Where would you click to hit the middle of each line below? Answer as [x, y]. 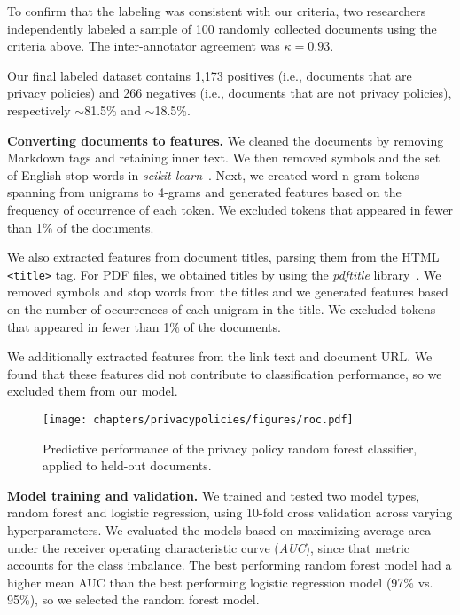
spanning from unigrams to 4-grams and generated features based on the [204, 192]
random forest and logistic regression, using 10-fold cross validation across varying [230, 512]
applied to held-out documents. [127, 465]
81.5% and [113, 110]
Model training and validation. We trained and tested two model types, [214, 495]
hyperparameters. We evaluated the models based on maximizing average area [219, 529]
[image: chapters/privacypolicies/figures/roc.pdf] [198, 419]
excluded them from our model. [93, 391]
